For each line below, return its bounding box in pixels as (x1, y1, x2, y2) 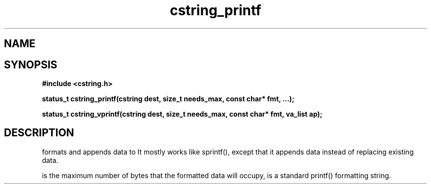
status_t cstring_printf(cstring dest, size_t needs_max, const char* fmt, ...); (42, 94, 295, 103)
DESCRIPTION (4, 126, 74, 139)
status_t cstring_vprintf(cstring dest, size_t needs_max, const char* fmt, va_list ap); (42, 110, 323, 119)
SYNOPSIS (4, 58, 58, 71)
